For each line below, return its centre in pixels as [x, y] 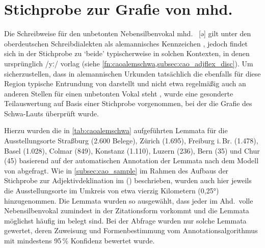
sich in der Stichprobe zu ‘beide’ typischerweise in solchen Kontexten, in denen [127, 53]
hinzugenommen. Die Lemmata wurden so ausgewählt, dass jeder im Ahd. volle [129, 200]
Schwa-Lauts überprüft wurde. [51, 113]
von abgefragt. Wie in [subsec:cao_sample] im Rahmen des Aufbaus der [116, 170]
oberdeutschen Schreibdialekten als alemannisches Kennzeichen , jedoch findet [126, 43]
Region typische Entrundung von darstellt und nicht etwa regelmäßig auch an [125, 83]
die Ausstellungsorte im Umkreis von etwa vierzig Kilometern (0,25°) [112, 191]
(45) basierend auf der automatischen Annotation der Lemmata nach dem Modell [131, 160]
